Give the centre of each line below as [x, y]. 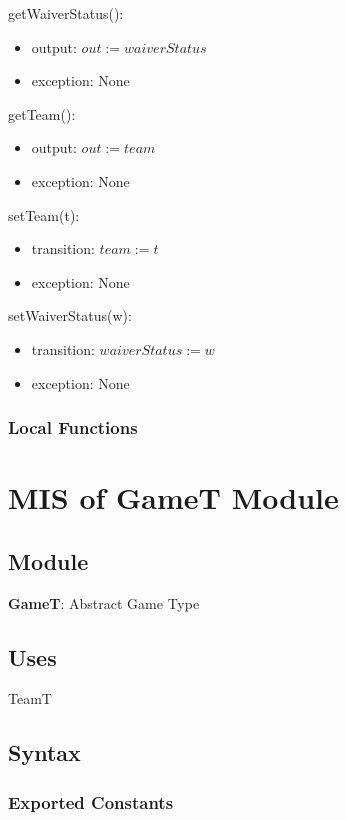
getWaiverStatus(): [66, 13]
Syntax [44, 752]
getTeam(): [42, 113]
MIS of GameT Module [173, 497]
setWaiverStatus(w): [70, 315]
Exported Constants [91, 801]
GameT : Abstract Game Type [104, 602]
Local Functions [73, 427]
